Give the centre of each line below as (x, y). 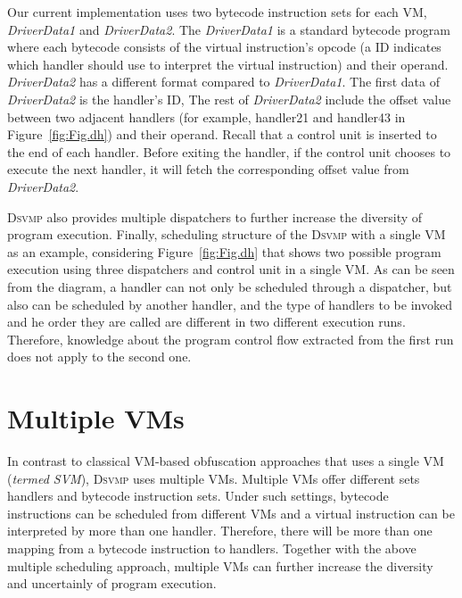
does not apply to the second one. (99, 357)
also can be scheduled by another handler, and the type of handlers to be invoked (230, 304)
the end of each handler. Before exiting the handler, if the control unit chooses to (229, 151)
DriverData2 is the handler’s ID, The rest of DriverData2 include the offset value (229, 99)
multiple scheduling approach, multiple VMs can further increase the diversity (220, 565)
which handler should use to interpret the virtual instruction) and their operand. (228, 64)
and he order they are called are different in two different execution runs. (206, 322)
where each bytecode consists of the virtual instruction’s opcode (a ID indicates (224, 47)
